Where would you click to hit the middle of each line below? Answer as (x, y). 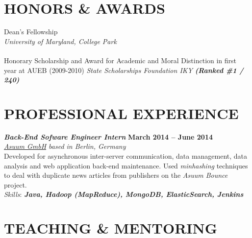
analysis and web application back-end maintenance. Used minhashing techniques (126, 165)
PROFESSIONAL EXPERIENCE (121, 113)
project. (15, 184)
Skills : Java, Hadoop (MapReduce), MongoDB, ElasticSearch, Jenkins (124, 194)
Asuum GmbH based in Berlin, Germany (65, 146)
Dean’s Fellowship (31, 32)
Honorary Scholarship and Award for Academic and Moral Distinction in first (120, 60)
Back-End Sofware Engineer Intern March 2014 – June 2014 (108, 136)
